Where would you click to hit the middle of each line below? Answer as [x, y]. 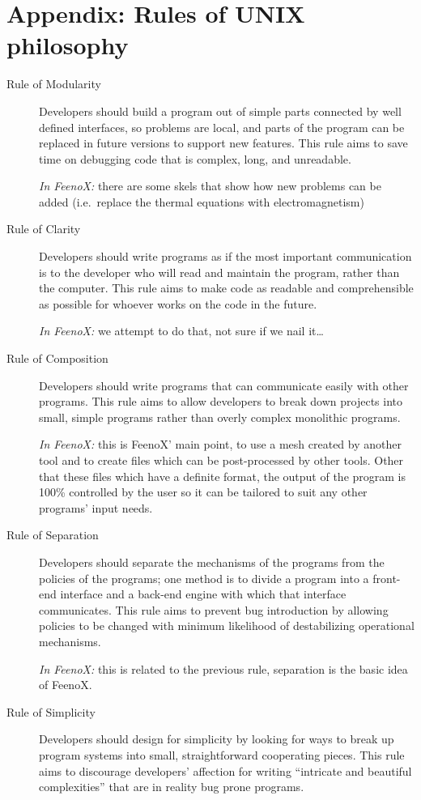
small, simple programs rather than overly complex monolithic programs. [220, 417]
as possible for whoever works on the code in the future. [178, 303]
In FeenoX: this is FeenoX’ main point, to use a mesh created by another [220, 444]
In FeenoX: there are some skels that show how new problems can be [210, 186]
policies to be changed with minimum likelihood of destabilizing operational [227, 626]
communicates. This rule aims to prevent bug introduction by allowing [214, 609]
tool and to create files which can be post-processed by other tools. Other [221, 460]
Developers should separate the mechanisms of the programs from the [212, 562]
